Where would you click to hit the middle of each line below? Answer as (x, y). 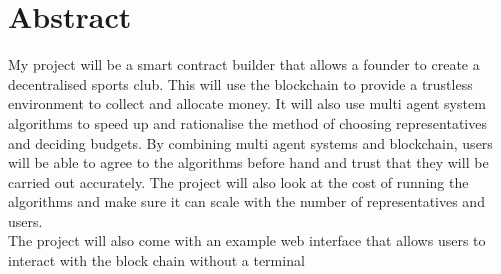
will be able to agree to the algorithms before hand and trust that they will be (248, 162)
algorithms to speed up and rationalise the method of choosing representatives (247, 122)
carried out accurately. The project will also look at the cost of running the (238, 181)
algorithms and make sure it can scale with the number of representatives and (246, 201)
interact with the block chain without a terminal (156, 260)
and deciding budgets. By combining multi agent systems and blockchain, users (250, 142)
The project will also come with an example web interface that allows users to (247, 240)
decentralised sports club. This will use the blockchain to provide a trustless (240, 83)
